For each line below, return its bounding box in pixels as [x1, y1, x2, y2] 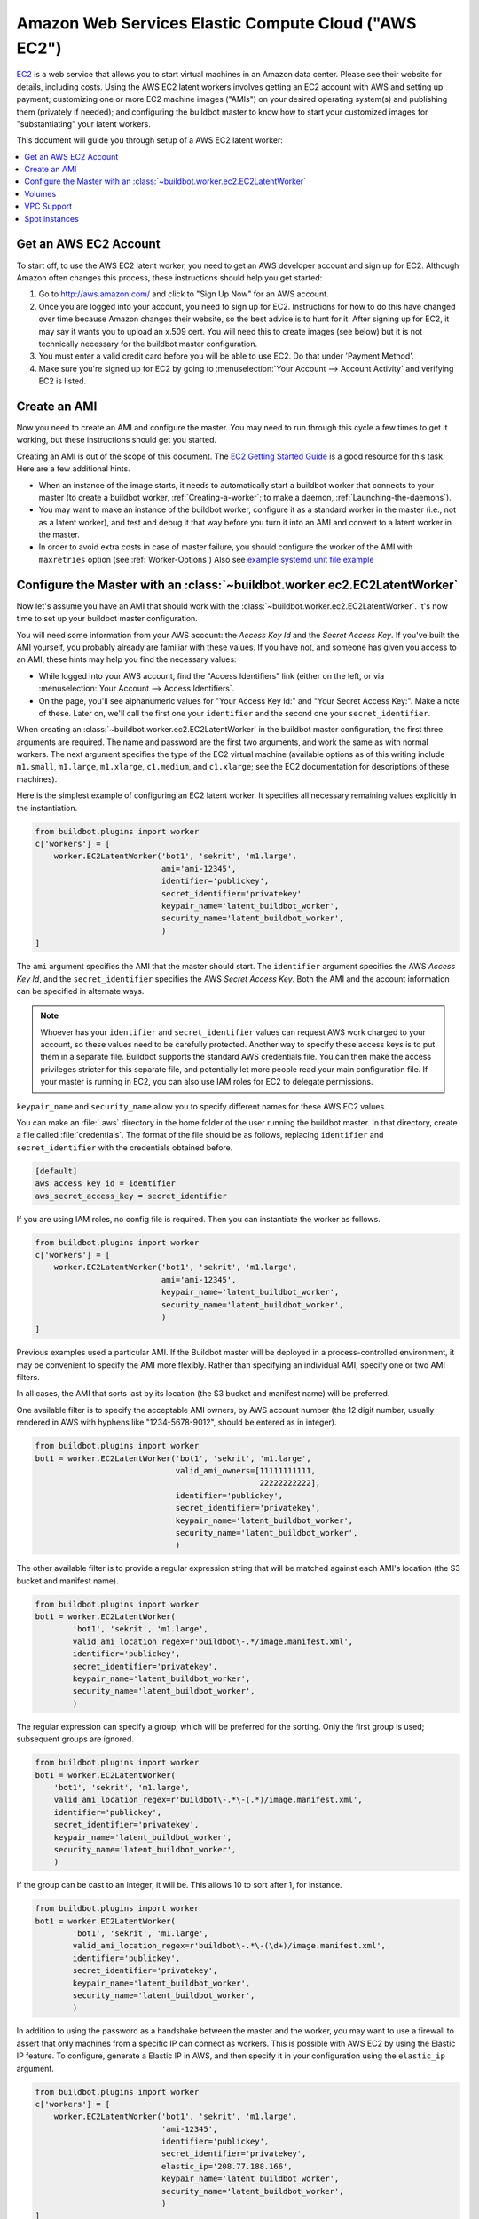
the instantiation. [16, 802, 78, 813]
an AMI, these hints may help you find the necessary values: [16, 654, 237, 665]
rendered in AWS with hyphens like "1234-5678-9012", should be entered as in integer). [16, 1417, 337, 1428]
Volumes [24, 188, 57, 199]
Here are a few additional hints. [16, 463, 130, 474]
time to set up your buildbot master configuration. [16, 613, 199, 624]
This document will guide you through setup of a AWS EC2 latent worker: [16, 135, 284, 146]
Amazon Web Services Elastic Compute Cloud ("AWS [16, 13, 417, 33]
